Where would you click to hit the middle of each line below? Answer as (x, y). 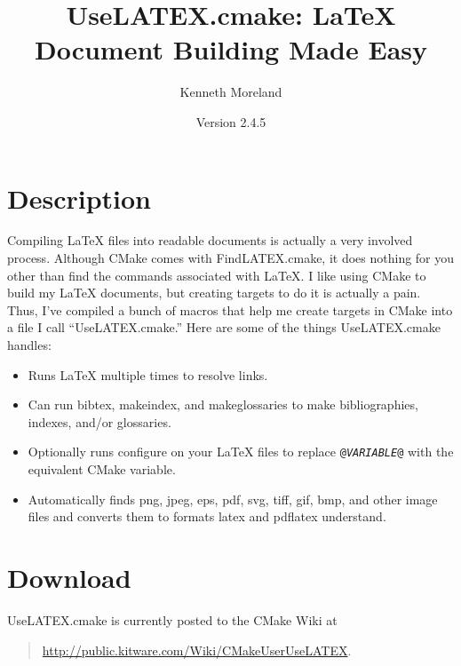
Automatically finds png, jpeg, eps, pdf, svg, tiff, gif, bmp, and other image (233, 499)
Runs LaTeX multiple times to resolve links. (148, 374)
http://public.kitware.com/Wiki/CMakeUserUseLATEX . (197, 650)
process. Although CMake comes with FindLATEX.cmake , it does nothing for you (231, 258)
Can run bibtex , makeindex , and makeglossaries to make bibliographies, (223, 404)
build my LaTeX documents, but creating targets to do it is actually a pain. (214, 293)
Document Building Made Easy (231, 49)
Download (69, 577)
